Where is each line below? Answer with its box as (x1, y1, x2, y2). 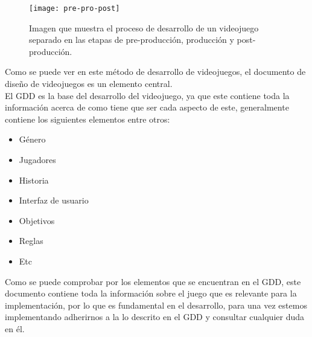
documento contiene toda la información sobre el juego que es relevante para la (5, 287, 297, 300)
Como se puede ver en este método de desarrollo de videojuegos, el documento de (5, 65, 306, 78)
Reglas (19, 234, 43, 247)
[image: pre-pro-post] (29, 4, 120, 13)
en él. (5, 322, 25, 335)
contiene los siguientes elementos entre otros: (5, 112, 170, 125)
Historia (19, 173, 49, 186)
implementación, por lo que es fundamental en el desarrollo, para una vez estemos (5, 298, 307, 311)
